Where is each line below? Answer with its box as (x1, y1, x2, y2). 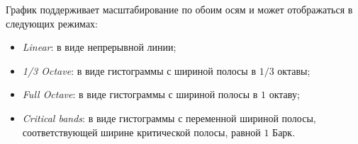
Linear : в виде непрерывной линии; (22, 40, 177, 54)
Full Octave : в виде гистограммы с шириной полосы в (22, 87, 258, 102)
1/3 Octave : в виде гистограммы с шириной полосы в (22, 63, 257, 78)
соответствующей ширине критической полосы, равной (22, 124, 261, 139)
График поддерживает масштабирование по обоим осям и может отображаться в (6, 2, 353, 16)
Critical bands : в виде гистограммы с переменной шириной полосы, (22, 110, 316, 125)
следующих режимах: (6, 16, 98, 30)
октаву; (269, 87, 300, 102)
